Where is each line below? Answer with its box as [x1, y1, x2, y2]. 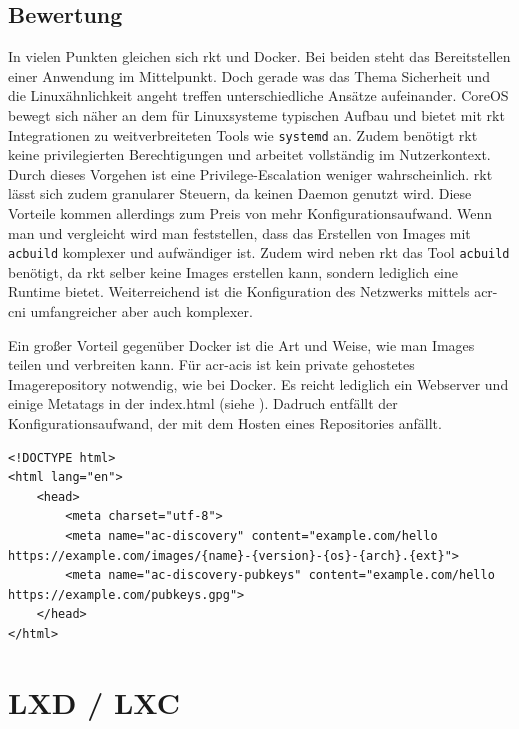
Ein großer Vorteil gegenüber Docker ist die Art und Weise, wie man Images [8, 334, 475, 355]
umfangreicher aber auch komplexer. [30, 301, 253, 322]
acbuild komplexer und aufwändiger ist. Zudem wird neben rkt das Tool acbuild [8, 242, 510, 263]
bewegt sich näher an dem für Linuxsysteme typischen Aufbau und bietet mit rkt [8, 104, 505, 125]
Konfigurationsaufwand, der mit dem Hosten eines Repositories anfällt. [8, 413, 442, 434]
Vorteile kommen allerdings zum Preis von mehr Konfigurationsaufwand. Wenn [8, 203, 493, 224]
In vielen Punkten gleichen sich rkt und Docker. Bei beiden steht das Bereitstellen [8, 46, 511, 67]
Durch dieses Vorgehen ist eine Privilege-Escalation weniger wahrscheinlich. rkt [8, 163, 493, 184]
